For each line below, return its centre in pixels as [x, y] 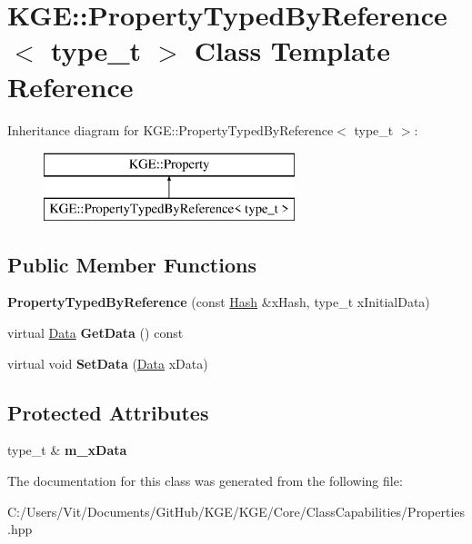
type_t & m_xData [67, 450]
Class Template [292, 50]
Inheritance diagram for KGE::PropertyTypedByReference [171, 129]
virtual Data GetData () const [95, 333]
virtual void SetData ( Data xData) [108, 363]
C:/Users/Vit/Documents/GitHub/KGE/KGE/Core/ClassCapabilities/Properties [236, 511]
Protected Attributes [108, 412]
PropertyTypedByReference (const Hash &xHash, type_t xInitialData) [219, 302]
